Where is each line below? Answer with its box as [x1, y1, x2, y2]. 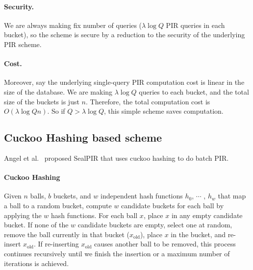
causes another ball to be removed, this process [94, 239, 236, 249]
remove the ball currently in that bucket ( [4, 229, 130, 239]
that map [218, 191, 246, 201]
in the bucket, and [171, 229, 226, 239]
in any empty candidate [171, 210, 243, 220]
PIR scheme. [4, 39, 42, 49]
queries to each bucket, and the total [139, 86, 249, 97]
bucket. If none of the [4, 220, 69, 230]
